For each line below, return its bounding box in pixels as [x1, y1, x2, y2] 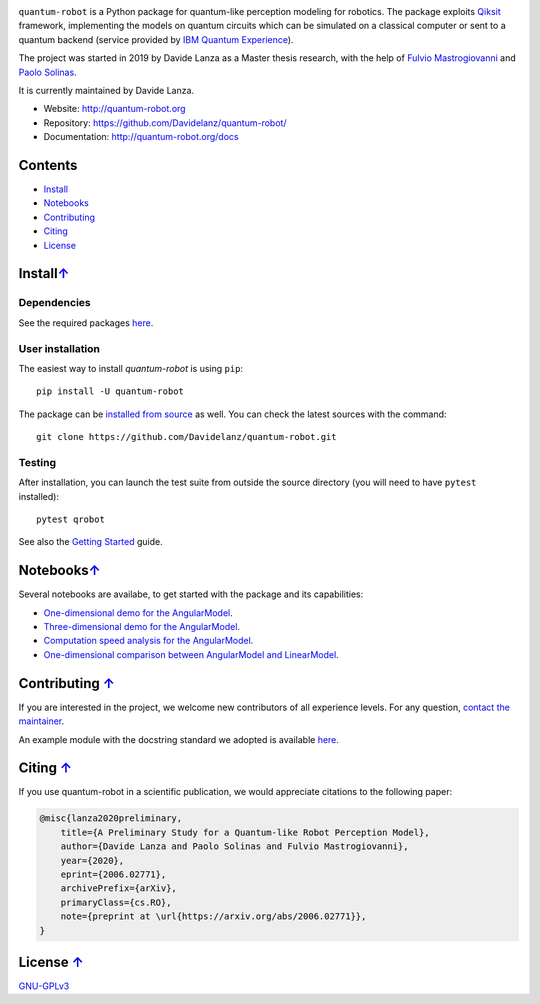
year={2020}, [60, 855, 125, 866]
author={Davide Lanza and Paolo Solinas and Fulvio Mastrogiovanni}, [60, 841, 409, 852]
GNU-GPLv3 [18, 980, 70, 992]
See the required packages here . [18, 316, 154, 329]
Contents [18, 156, 78, 174]
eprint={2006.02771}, [60, 868, 167, 880]
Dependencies [18, 296, 92, 310]
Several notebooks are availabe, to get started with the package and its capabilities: [18, 588, 364, 600]
